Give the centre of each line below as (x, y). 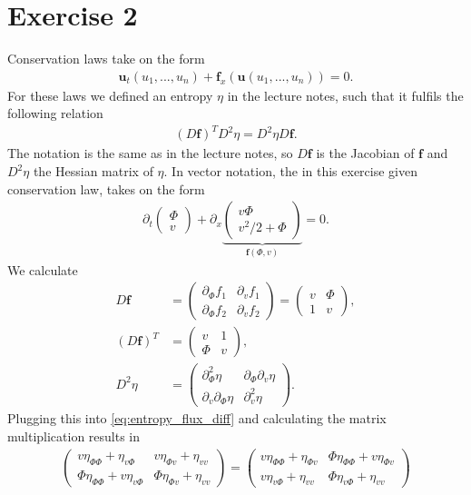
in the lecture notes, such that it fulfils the (345, 95)
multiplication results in (74, 436)
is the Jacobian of (365, 153)
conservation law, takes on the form (106, 188)
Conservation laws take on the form (106, 59)
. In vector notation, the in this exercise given (291, 171)
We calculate (43, 269)
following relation (55, 113)
